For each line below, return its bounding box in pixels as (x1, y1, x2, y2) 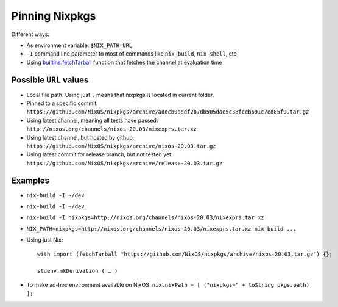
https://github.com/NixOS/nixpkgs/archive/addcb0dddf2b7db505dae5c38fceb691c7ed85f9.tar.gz (26, 109, 309, 115)
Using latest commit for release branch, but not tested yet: (26, 151, 173, 158)
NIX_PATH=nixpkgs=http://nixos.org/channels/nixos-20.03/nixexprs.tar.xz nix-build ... (26, 225, 297, 232)
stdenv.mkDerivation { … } (37, 267, 118, 275)
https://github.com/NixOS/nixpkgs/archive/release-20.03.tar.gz (26, 159, 223, 167)
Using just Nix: (26, 236, 63, 244)
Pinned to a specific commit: (26, 99, 99, 107)
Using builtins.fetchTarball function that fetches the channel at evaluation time (26, 59, 222, 66)
